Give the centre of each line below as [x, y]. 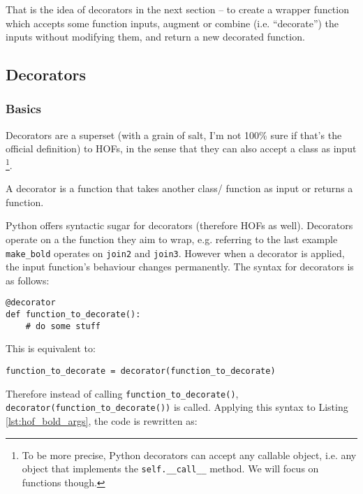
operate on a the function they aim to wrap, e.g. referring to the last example [172, 239]
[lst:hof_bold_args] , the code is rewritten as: [102, 420]
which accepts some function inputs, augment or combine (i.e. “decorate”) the [172, 23]
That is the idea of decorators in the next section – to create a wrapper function [177, 9]
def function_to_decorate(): [73, 315]
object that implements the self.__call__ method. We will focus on [170, 468]
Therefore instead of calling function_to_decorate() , [122, 393]
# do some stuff [63, 326]
